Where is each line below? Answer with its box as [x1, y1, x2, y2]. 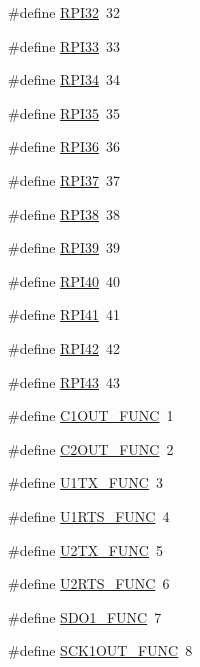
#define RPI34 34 [8, 69, 121, 90]
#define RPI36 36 [8, 136, 121, 157]
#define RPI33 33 [8, 35, 121, 56]
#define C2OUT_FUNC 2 [8, 438, 174, 459]
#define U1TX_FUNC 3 [8, 472, 163, 493]
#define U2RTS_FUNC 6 [8, 573, 170, 594]
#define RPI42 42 [8, 337, 121, 358]
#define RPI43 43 [8, 371, 121, 392]
